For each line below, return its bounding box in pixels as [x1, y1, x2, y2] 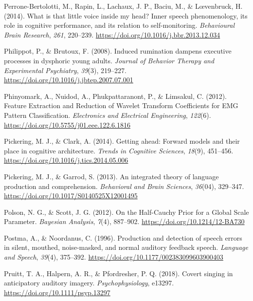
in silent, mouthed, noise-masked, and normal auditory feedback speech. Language [4, 242, 248, 252]
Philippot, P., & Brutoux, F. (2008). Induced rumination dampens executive [4, 46, 232, 56]
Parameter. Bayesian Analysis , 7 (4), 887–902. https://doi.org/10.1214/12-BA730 [4, 216, 245, 226]
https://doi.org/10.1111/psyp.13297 [4, 287, 110, 297]
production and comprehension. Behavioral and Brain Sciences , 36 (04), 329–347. [4, 181, 244, 191]
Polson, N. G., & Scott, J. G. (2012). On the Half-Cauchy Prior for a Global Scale [4, 207, 249, 217]
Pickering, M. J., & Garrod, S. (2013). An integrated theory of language [4, 171, 219, 181]
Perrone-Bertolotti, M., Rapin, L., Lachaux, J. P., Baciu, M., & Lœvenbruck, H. [4, 1, 243, 11]
